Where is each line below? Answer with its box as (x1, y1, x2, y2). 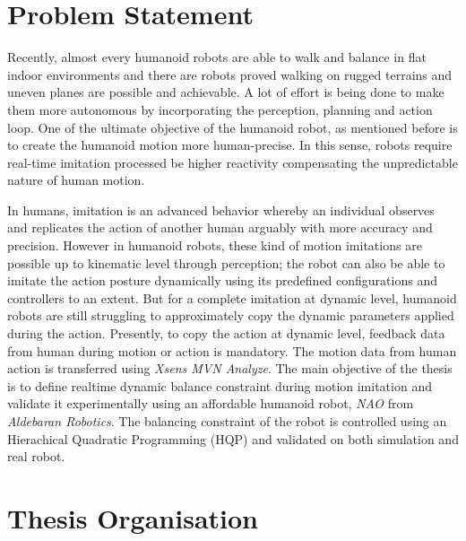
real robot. (7, 447, 65, 466)
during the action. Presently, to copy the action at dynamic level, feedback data (7, 324, 445, 343)
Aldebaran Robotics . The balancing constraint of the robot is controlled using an (7, 412, 447, 430)
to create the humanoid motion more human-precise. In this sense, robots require (7, 135, 453, 154)
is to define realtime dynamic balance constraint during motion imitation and (7, 376, 432, 395)
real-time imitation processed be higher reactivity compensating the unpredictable (7, 153, 458, 171)
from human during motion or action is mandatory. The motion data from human (7, 341, 457, 360)
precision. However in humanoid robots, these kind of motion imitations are (7, 236, 422, 255)
